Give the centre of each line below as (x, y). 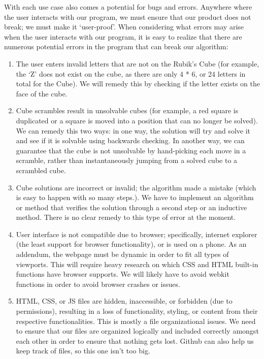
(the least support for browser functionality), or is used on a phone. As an (131, 244)
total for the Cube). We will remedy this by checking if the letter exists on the (138, 84)
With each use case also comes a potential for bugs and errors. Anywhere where (128, 7)
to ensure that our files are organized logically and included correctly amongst (137, 331)
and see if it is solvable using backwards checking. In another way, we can (130, 140)
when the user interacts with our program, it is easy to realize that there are (123, 36)
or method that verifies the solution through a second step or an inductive (131, 207)
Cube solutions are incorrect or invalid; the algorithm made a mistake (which (136, 187)
